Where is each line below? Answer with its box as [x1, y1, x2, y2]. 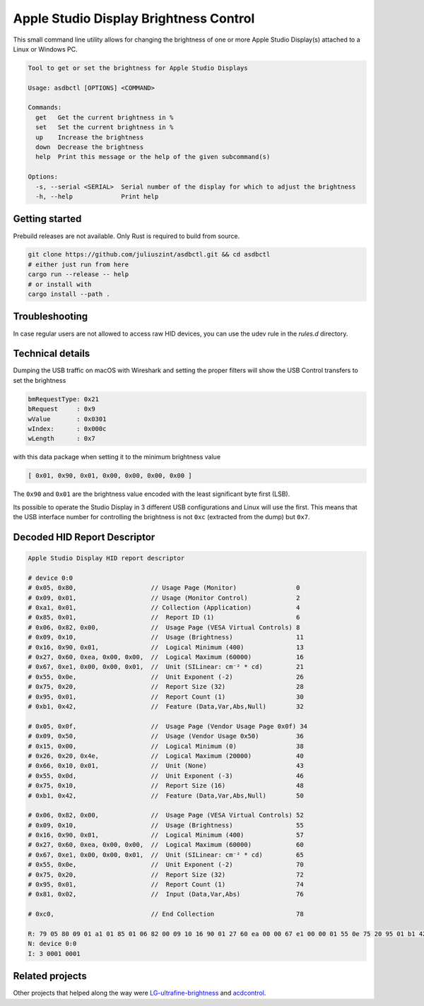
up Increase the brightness [35, 133, 144, 141]
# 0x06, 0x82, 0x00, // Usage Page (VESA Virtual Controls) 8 [28, 623, 300, 632]
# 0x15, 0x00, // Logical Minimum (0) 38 [28, 742, 304, 750]
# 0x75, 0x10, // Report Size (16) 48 [28, 781, 304, 790]
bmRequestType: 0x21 [28, 395, 99, 403]
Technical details [13, 348, 90, 360]
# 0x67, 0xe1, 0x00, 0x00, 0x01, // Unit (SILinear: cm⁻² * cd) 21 [28, 663, 304, 671]
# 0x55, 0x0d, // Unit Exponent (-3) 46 [28, 771, 304, 780]
